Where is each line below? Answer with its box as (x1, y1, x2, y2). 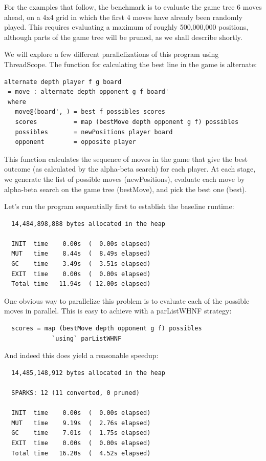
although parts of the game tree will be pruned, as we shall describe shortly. (4, 31, 242, 42)
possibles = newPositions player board (15, 128, 173, 136)
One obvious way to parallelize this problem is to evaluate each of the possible (4, 295, 250, 306)
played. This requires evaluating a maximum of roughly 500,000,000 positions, (4, 22, 249, 32)
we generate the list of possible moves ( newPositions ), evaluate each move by (4, 173, 245, 184)
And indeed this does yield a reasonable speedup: (4, 350, 159, 361)
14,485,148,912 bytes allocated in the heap (11, 369, 165, 376)
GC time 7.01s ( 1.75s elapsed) (11, 429, 151, 437)
